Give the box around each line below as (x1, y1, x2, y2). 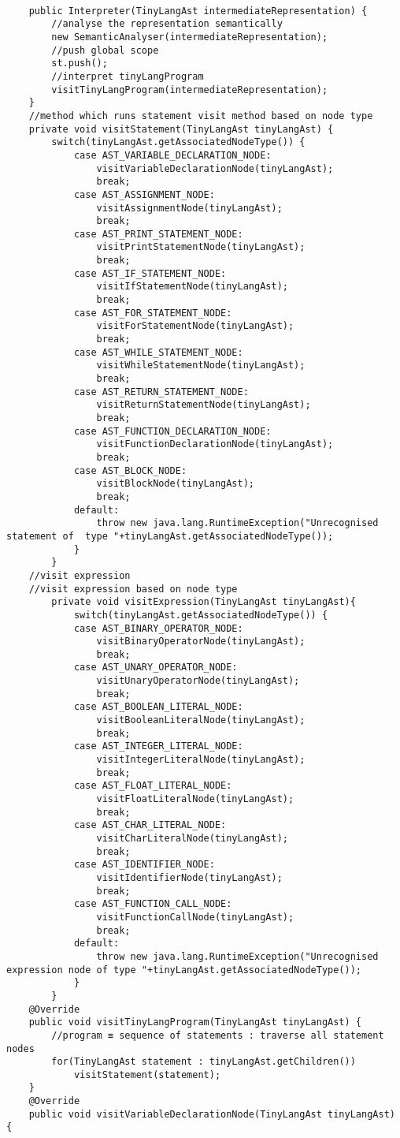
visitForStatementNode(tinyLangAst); (96, 320, 294, 332)
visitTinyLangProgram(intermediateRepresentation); (51, 84, 328, 95)
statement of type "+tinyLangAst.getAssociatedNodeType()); (6, 530, 334, 542)
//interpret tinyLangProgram (51, 70, 204, 82)
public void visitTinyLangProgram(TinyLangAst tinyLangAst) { (28, 1017, 362, 1028)
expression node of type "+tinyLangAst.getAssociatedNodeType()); (6, 964, 362, 976)
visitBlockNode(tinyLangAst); (96, 478, 254, 490)
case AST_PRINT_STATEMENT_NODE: (73, 228, 243, 240)
